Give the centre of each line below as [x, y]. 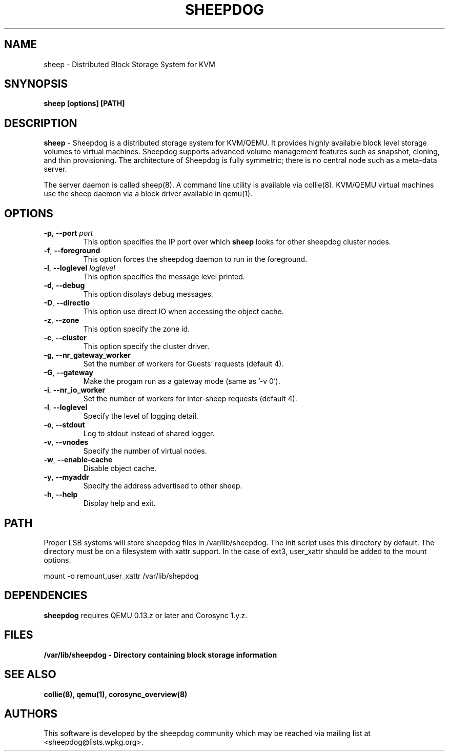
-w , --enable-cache [78, 460]
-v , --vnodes [66, 442]
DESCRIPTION [41, 123]
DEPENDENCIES [46, 596]
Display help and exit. [119, 503]
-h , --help [61, 495]
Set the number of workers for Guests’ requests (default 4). [183, 364]
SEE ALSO [30, 675]
